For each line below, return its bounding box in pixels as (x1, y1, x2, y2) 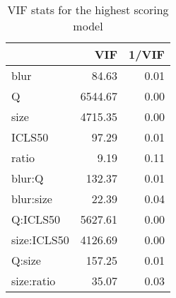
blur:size (11, 190, 52, 207)
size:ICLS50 (11, 231, 69, 248)
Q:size (11, 252, 41, 268)
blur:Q (11, 170, 44, 186)
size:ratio (11, 273, 56, 289)
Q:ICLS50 (11, 211, 61, 227)
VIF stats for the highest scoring (7, 1, 169, 18)
